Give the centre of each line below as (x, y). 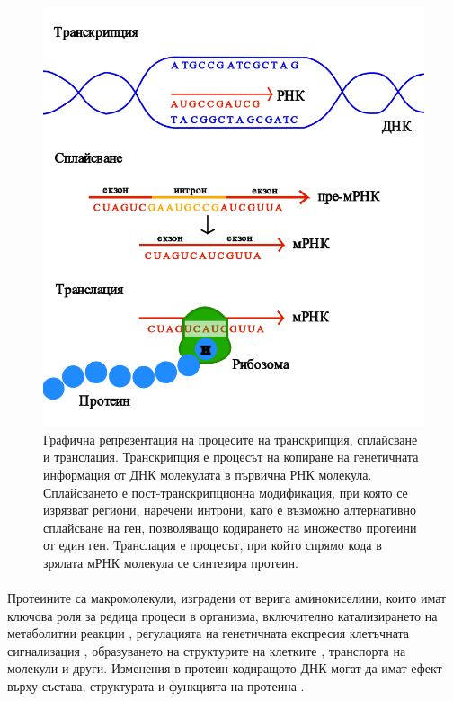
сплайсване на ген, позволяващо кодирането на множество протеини (230, 527)
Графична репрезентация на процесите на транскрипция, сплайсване (231, 439)
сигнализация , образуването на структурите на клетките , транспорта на (207, 650)
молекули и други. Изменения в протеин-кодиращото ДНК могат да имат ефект (225, 668)
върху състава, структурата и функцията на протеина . (156, 686)
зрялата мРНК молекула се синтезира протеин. (171, 562)
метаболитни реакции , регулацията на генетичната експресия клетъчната (208, 633)
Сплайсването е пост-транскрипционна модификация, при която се (226, 492)
